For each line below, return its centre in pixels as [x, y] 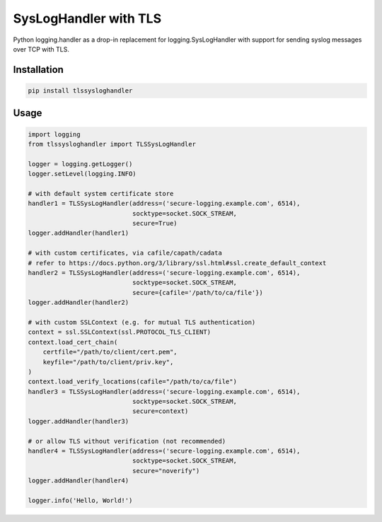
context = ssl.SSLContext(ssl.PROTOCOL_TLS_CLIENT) [120, 332]
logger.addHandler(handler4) [79, 481]
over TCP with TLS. [41, 49]
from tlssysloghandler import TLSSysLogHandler [112, 144]
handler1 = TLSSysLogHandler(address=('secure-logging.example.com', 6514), [164, 204]
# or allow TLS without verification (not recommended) [127, 441]
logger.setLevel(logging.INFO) [82, 174]
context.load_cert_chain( [73, 342]
